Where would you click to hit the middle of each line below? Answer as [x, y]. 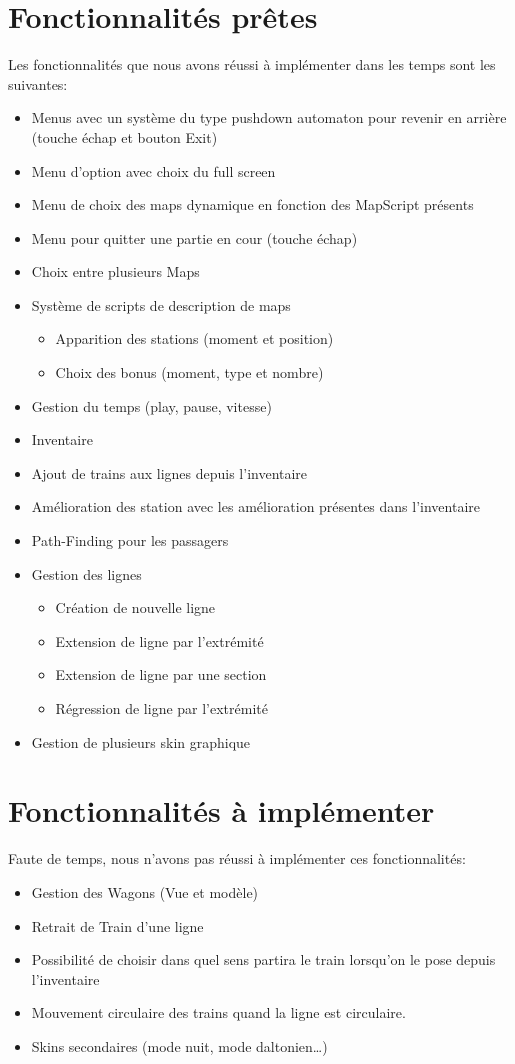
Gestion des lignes [86, 573]
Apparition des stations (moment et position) [194, 338]
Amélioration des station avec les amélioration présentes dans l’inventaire [255, 506]
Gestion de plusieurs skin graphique [141, 741]
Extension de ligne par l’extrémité [159, 640]
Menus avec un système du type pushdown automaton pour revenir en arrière [269, 117]
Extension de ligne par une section [161, 674]
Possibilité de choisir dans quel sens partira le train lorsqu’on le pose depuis [263, 959]
